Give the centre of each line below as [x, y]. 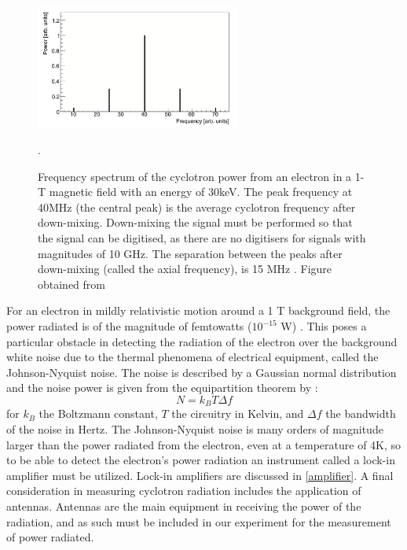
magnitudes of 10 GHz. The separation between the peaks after [190, 253]
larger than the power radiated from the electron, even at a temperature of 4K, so [204, 444]
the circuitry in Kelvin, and [238, 413]
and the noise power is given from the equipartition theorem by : [162, 388]
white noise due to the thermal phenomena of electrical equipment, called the [192, 357]
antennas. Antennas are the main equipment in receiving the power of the [184, 506]
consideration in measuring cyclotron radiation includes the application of [184, 491]
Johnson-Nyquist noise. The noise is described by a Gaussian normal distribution [202, 372]
